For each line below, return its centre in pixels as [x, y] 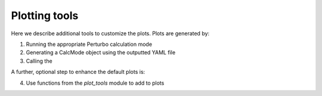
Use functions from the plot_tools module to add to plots [95, 83]
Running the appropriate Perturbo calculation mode [89, 44]
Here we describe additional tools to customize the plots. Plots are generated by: [110, 33]
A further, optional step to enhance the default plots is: [78, 72]
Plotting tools [45, 16]
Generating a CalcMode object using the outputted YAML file [101, 52]
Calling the [39, 61]
